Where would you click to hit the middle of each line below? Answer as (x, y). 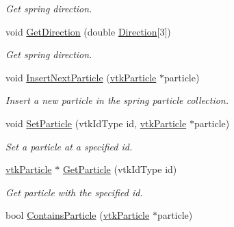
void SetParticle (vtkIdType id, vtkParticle (96, 123)
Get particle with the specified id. (74, 192)
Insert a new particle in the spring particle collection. (117, 100)
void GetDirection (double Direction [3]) (88, 31)
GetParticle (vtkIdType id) (120, 169)
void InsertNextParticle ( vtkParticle (81, 77)
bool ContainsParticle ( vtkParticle (78, 215)
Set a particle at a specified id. (69, 146)
